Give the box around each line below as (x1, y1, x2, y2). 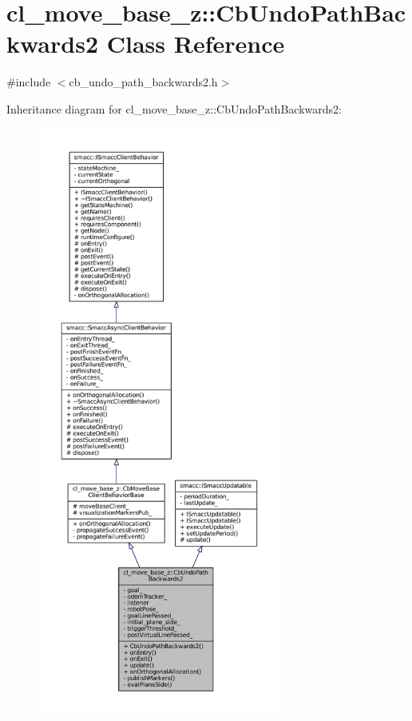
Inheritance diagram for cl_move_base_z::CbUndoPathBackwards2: (6, 100, 342, 117)
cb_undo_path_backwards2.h (69, 74, 218, 90)
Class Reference (106, 27, 285, 60)
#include (6, 74, 51, 90)
